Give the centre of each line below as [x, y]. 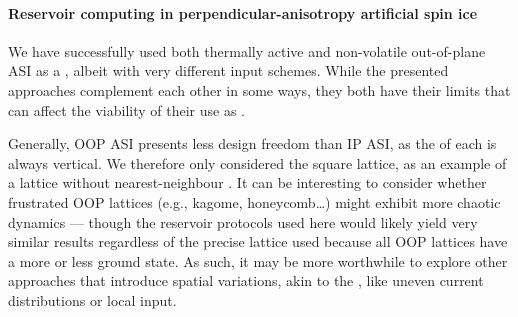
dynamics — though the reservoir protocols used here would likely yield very [243, 221]
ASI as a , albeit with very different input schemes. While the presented [228, 70]
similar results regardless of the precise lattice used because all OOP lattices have [258, 241]
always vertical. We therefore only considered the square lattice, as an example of [257, 162]
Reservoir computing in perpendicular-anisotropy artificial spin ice [243, 12]
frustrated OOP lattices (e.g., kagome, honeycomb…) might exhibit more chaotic [254, 201]
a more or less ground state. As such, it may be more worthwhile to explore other [258, 260]
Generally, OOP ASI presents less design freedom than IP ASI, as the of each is [252, 143]
